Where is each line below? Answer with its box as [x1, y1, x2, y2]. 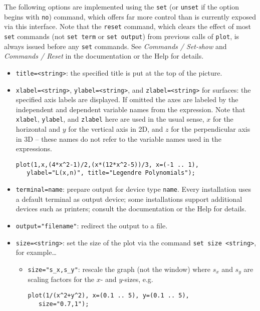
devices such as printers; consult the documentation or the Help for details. [16, 203, 246, 214]
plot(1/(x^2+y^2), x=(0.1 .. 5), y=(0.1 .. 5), [28, 291, 189, 299]
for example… [16, 247, 57, 257]
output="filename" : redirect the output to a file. [16, 220, 168, 230]
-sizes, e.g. [122, 274, 153, 284]
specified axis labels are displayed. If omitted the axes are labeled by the [16, 94, 238, 105]
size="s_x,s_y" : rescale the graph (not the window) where [28, 263, 211, 274]
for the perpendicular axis [171, 124, 250, 134]
